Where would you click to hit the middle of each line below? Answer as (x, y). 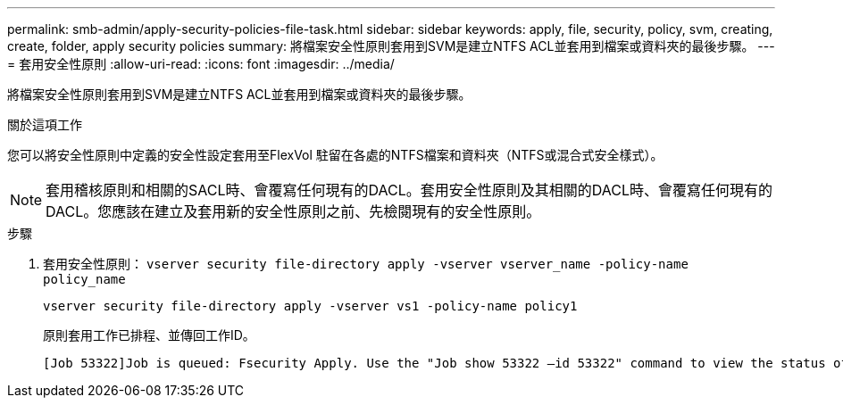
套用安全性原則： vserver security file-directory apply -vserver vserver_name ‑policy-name (366, 264)
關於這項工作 (45, 124)
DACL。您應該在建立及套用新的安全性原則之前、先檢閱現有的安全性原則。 (293, 211)
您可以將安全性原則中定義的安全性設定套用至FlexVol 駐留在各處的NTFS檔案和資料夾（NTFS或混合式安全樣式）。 (335, 155)
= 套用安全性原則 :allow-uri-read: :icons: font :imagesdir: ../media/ (201, 64)
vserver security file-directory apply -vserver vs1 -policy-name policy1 (310, 306)
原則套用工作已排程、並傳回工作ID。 (149, 335)
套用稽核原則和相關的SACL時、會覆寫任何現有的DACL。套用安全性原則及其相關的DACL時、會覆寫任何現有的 (409, 190)
